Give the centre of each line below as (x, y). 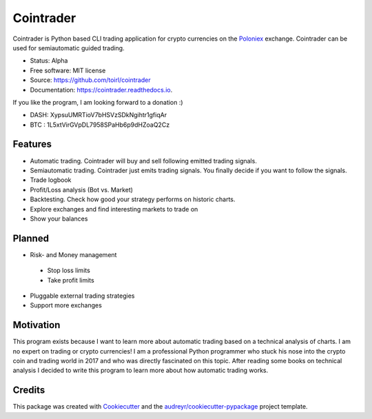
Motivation (37, 325)
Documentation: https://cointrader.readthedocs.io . (101, 90)
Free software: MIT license (68, 70)
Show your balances (59, 218)
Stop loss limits (69, 270)
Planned (31, 238)
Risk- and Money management (73, 254)
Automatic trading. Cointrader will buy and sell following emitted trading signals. (144, 161)
